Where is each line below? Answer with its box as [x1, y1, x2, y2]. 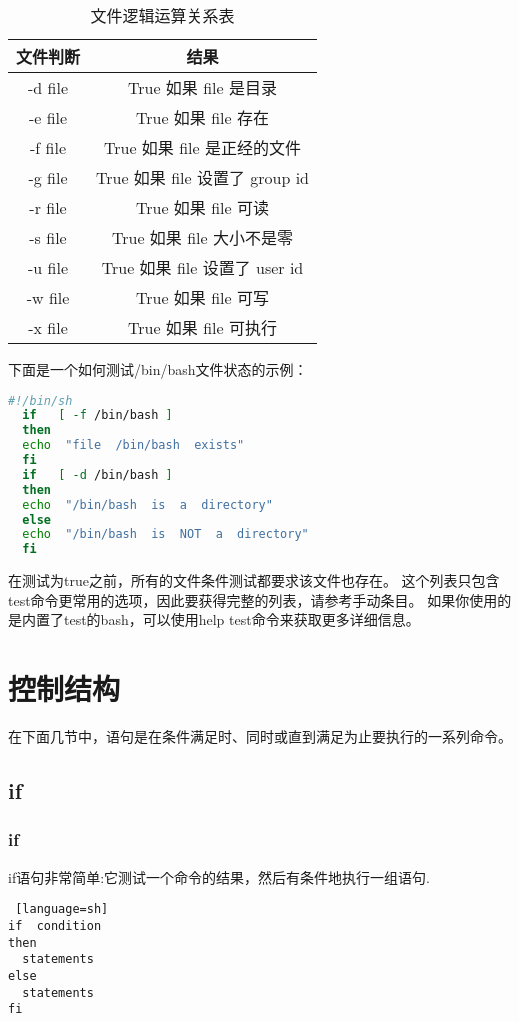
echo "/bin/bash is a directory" [22, 497, 273, 512]
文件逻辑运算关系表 [90, 4, 235, 27]
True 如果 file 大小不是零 [112, 226, 293, 249]
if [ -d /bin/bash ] [22, 467, 173, 482]
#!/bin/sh [8, 393, 73, 408]
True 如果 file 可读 [136, 196, 269, 219]
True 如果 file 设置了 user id [101, 256, 304, 279]
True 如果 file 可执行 [128, 316, 277, 339]
